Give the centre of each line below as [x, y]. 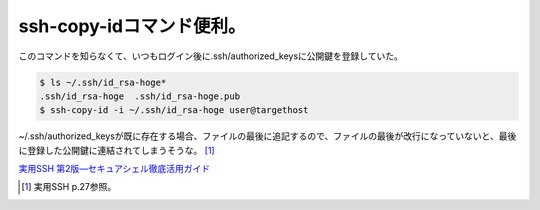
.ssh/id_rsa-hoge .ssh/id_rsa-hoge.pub [139, 96]
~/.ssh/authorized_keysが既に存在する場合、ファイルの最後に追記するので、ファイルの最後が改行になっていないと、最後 [267, 136]
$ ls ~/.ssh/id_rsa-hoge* [103, 82]
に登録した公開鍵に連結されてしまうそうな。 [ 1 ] [116, 150]
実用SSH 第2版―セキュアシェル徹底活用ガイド [114, 169]
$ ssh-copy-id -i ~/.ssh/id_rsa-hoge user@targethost [174, 110]
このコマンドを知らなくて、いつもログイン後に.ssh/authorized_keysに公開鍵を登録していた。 [211, 56]
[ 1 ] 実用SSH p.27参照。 [69, 187]
